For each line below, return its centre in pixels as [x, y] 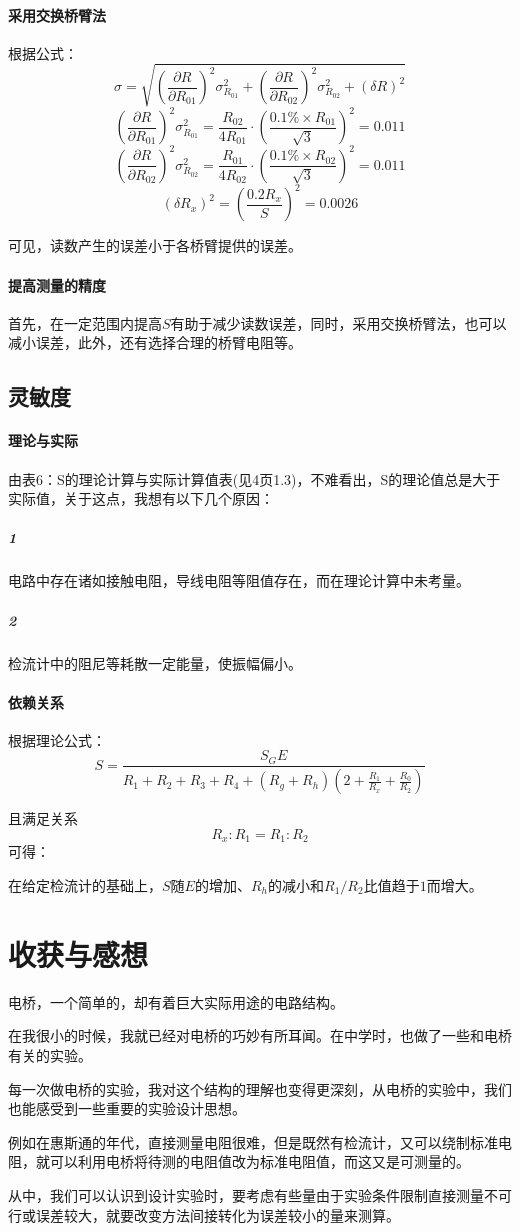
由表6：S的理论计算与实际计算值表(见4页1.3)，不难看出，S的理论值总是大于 [254, 478]
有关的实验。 [50, 1054]
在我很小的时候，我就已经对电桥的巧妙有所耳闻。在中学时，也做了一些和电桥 [260, 1035]
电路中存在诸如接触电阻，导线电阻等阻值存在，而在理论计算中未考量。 [239, 580]
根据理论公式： [57, 739]
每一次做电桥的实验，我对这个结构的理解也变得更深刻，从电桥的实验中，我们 [260, 1088]
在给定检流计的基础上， [85, 885]
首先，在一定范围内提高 [85, 322]
